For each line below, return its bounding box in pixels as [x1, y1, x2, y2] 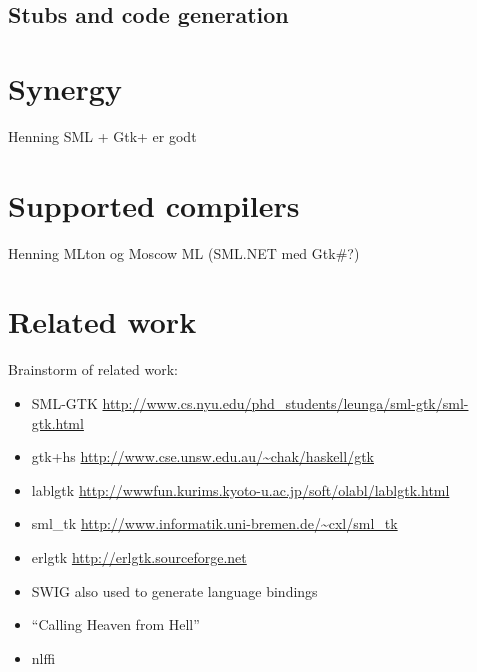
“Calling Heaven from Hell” [31, 614, 200, 635]
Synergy [8, 67, 122, 108]
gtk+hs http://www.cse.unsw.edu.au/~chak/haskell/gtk [31, 446, 374, 467]
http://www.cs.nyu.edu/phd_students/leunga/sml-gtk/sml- [102, 392, 469, 413]
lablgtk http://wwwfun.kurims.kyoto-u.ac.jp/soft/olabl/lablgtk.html [31, 479, 450, 500]
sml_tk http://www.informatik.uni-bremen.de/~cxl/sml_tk [31, 513, 398, 534]
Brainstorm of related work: [8, 359, 178, 380]
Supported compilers [8, 184, 300, 225]
